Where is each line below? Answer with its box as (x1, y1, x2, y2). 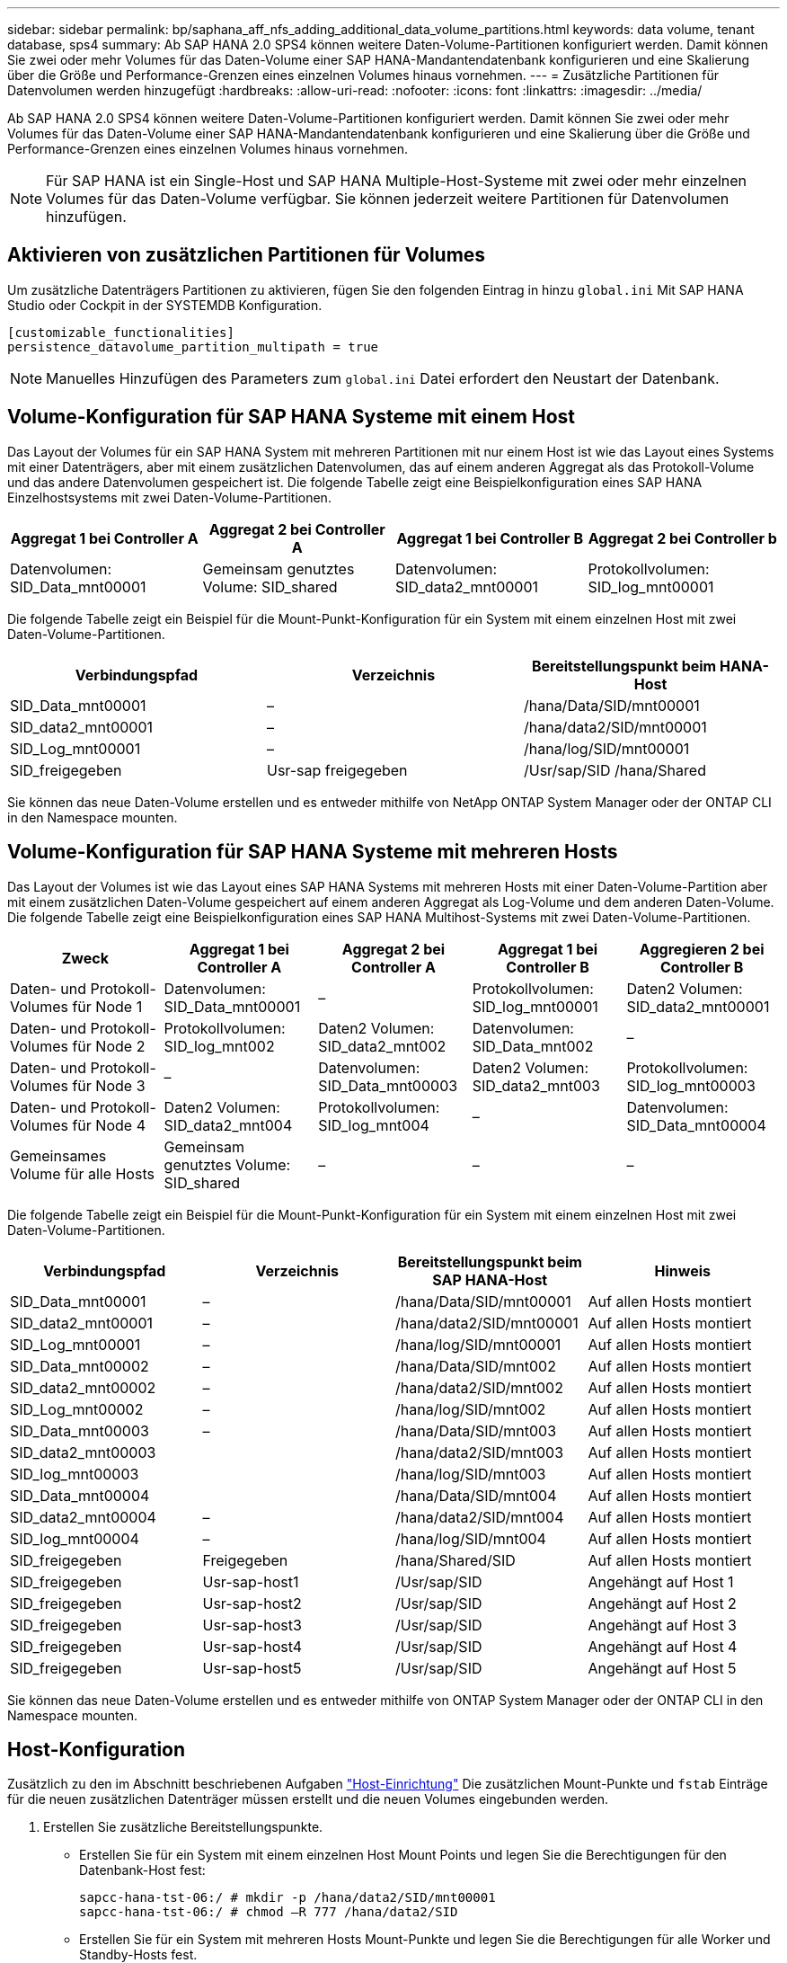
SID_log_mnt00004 (10, 1529, 139, 1548)
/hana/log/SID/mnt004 (395, 1529, 546, 1548)
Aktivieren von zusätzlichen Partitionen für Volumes (7, 244, 486, 267)
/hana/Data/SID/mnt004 (395, 1486, 557, 1505)
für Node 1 (72, 997, 143, 1016)
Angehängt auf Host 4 (588, 1637, 738, 1656)
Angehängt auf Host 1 (588, 1572, 734, 1591)
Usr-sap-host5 (202, 1658, 302, 1677)
